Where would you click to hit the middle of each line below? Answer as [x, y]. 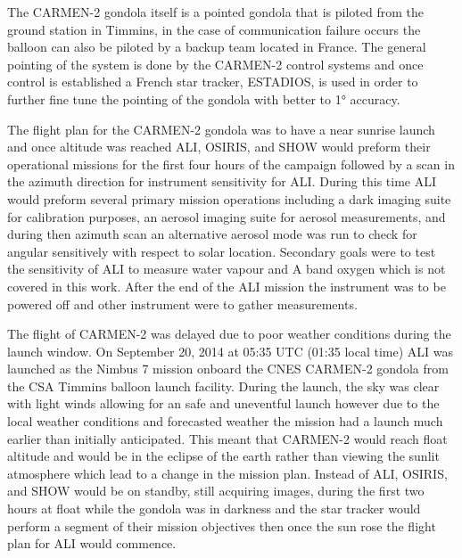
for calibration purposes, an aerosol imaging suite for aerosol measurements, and [227, 216]
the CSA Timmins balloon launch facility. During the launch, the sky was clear [223, 386]
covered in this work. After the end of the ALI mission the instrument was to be [227, 286]
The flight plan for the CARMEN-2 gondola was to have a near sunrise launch [221, 129]
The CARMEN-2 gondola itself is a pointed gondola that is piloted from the [215, 12]
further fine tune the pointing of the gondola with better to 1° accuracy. [204, 98]
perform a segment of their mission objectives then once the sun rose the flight [222, 525]
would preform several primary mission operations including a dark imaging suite [229, 198]
